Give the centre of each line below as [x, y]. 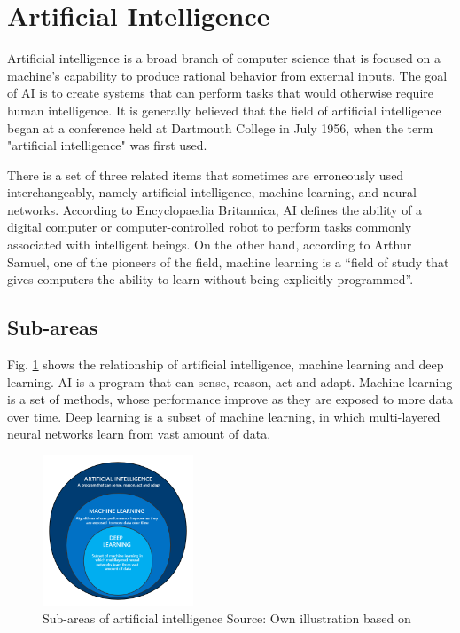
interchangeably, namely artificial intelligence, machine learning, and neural [212, 192]
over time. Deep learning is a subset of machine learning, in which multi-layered [224, 416]
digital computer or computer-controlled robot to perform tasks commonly [210, 227]
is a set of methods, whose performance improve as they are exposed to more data [230, 399]
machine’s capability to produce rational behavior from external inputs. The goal [227, 75]
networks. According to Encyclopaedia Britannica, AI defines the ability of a [215, 209]
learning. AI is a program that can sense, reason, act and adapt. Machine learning [230, 381]
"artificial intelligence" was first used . [107, 145]
